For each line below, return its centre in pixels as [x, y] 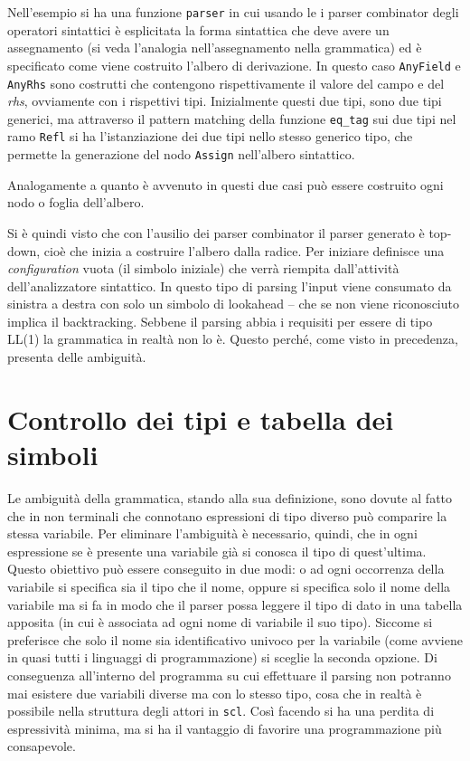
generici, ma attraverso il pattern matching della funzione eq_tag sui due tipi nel [232, 118]
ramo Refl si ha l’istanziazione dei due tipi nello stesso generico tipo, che [210, 136]
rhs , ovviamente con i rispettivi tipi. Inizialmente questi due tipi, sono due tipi [225, 101]
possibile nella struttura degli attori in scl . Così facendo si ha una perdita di [221, 711]
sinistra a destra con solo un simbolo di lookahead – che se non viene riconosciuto [233, 304]
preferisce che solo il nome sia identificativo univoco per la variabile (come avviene [235, 639]
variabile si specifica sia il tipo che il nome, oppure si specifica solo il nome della [229, 586]
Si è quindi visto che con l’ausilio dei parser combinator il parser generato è [216, 232]
